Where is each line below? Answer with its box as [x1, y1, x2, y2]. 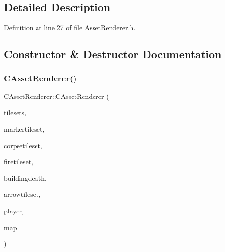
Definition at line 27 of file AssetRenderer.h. [4, 22, 136, 33]
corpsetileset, [4, 140, 42, 150]
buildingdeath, [4, 173, 47, 183]
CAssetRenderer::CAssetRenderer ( [4, 91, 109, 101]
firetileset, [4, 156, 34, 167]
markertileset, [4, 123, 45, 134]
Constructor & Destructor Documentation [4, 46, 222, 61]
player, [4, 205, 24, 215]
